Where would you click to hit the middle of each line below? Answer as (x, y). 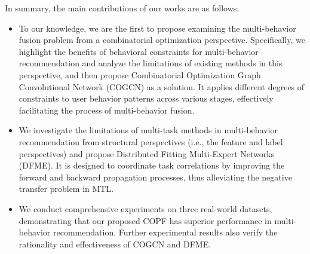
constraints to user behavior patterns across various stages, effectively (146, 98)
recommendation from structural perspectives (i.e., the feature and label (151, 141)
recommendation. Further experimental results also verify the (165, 232)
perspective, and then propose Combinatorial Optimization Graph (140, 74)
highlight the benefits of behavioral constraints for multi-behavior (139, 51)
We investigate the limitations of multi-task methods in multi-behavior (148, 130)
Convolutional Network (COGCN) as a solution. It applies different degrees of (162, 86)
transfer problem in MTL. (66, 189)
